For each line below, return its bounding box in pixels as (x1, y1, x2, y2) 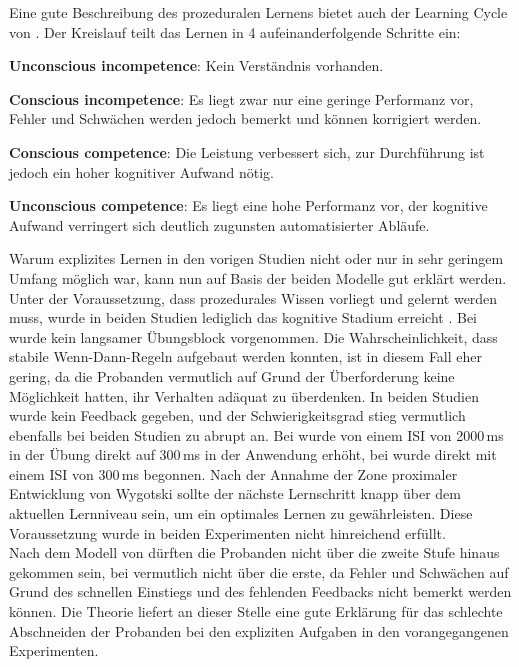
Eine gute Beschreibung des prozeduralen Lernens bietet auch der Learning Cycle (9, 2, 508, 22)
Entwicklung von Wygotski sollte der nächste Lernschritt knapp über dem (9, 483, 461, 504)
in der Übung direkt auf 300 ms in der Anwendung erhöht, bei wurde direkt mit (9, 444, 497, 465)
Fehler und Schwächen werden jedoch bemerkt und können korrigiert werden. (9, 108, 482, 129)
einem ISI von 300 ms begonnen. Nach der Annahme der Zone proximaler (9, 463, 458, 484)
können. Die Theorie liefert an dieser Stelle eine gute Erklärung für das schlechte (9, 601, 503, 622)
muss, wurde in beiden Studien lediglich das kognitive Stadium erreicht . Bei (9, 307, 478, 328)
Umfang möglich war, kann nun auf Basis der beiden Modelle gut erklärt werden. (9, 267, 507, 288)
